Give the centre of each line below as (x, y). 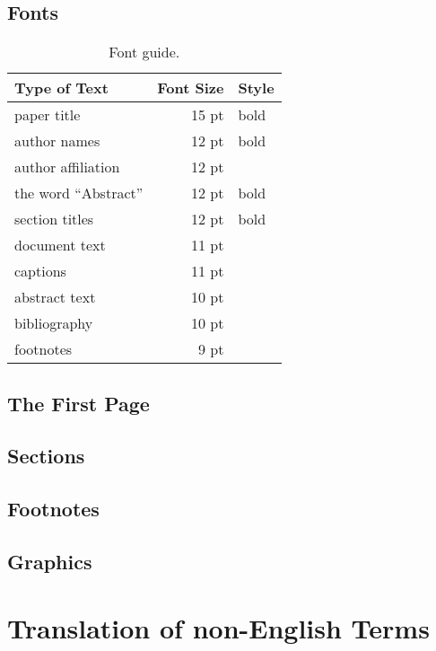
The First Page (78, 403)
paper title (48, 115)
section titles (54, 219)
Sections (46, 456)
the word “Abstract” (79, 193)
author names (57, 141)
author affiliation (67, 167)
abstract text (55, 297)
